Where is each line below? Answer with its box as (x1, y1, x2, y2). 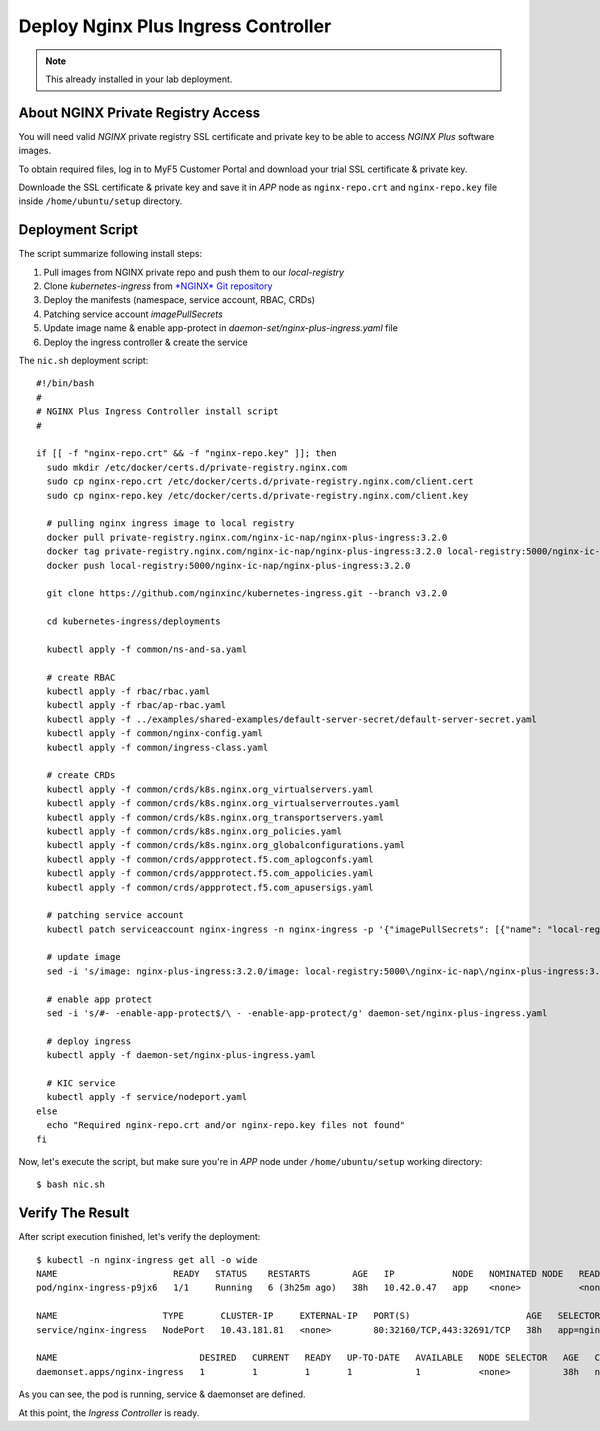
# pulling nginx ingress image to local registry (46, 518, 295, 529)
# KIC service (46, 1077, 116, 1089)
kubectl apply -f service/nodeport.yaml (46, 1091, 248, 1103)
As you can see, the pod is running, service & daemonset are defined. (18, 1388, 306, 1400)
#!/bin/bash (36, 378, 95, 389)
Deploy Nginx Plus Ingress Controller (18, 15, 332, 37)
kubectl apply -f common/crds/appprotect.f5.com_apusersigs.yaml (46, 881, 374, 893)
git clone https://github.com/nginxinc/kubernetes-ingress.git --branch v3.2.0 (46, 588, 448, 599)
